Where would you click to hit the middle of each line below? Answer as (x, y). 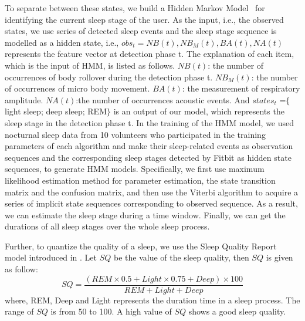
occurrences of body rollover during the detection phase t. (109, 77)
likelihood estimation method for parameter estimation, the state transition (140, 180)
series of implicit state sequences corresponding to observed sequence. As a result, (151, 203)
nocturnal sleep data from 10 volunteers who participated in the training (135, 134)
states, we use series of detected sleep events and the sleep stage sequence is (141, 31)
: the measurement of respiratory (241, 88)
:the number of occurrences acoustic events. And (163, 99)
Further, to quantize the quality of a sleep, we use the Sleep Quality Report (141, 246)
